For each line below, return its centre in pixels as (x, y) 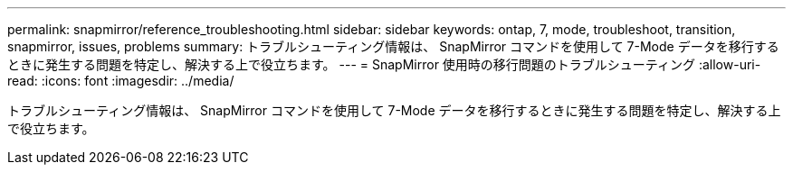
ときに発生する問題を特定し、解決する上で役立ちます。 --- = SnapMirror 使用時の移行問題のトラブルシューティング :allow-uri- (384, 64)
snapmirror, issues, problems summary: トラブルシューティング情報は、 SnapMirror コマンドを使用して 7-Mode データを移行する (393, 46)
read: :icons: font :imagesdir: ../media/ (121, 81)
